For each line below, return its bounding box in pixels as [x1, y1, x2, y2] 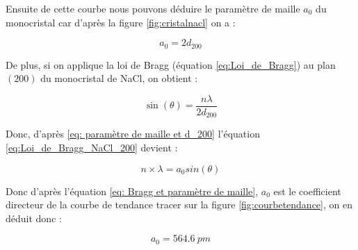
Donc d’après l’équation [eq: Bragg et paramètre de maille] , [6, 183, 259, 198]
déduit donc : [6, 210, 62, 225]
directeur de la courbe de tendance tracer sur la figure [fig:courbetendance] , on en [6, 197, 352, 212]
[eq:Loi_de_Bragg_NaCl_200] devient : [6, 140, 178, 154]
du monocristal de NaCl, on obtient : [40, 71, 198, 85]
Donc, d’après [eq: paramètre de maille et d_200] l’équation [6, 126, 260, 141]
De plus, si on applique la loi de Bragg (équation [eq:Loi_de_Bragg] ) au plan [6, 57, 336, 72]
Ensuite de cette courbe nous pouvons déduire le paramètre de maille [6, 1, 300, 15]
